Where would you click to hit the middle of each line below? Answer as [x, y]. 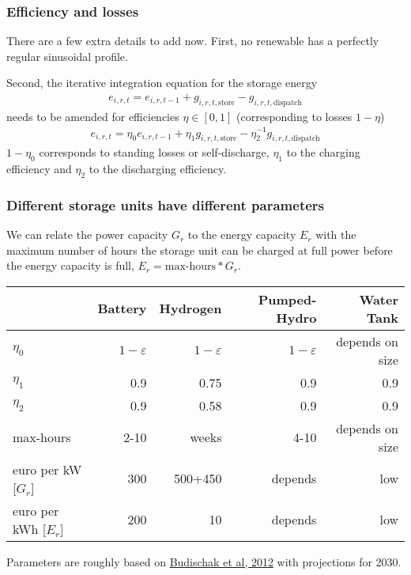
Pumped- [287, 299]
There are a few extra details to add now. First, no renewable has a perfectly [193, 41]
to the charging [323, 152]
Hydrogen [190, 308]
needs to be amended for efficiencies [93, 116]
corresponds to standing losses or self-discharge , [154, 152]
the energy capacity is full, [70, 265]
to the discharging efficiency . [158, 169]
